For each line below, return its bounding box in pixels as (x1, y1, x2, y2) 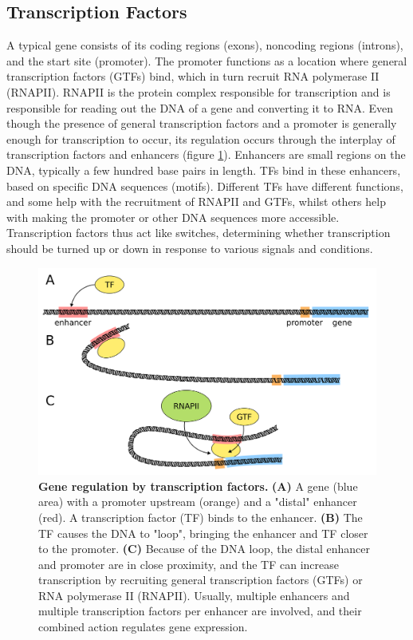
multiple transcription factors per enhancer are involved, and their (38, 602, 362, 619)
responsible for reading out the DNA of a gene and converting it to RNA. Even (6, 99, 394, 116)
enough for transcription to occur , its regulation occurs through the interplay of (6, 130, 395, 147)
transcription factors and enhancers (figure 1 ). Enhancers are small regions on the (6, 146, 406, 163)
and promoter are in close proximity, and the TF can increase (38, 555, 339, 572)
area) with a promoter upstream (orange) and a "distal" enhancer (38, 493, 357, 510)
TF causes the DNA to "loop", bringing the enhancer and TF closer (38, 524, 368, 541)
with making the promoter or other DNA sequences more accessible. (6, 208, 340, 225)
